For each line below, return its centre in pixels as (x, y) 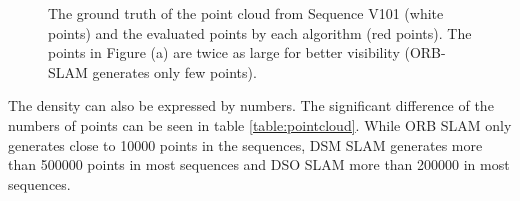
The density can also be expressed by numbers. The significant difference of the (251, 105)
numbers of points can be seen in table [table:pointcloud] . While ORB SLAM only (260, 124)
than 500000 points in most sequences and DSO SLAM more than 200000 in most (259, 164)
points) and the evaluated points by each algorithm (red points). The (260, 32)
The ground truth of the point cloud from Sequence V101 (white (246, 13)
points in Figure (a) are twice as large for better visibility (224, 52)
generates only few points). (174, 71)
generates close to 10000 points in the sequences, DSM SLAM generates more (245, 144)
